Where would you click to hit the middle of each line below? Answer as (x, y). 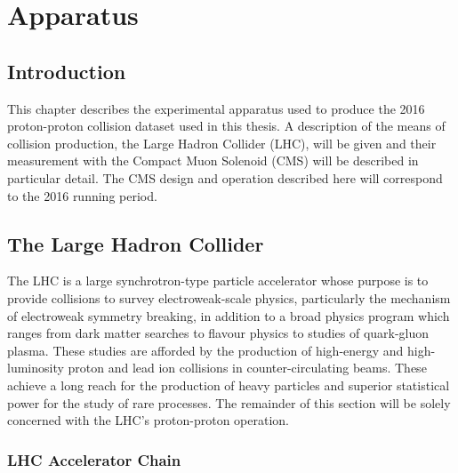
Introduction (67, 71)
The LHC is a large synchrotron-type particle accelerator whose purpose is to (218, 281)
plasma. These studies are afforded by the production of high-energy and (205, 350)
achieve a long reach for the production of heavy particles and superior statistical (229, 385)
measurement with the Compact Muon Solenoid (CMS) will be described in (213, 160)
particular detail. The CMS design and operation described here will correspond (225, 177)
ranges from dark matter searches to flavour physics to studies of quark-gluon (218, 333)
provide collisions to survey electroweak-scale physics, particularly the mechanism (229, 297)
